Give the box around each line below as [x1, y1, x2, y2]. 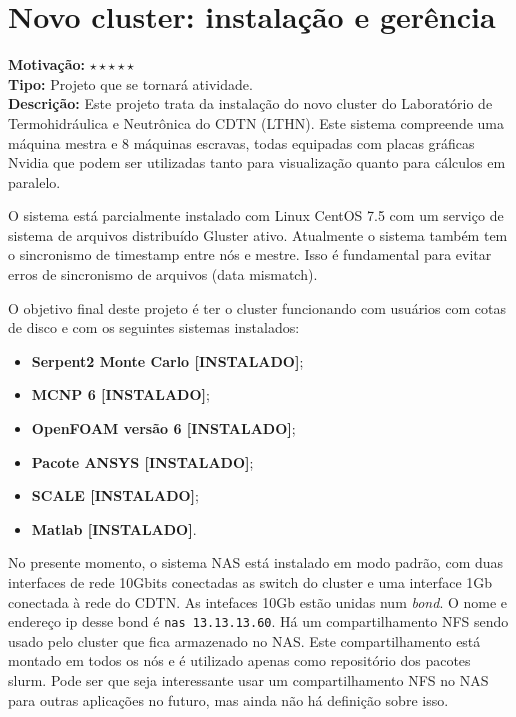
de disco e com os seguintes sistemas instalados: [8, 317, 300, 338]
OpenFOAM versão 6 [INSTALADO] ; [31, 418, 296, 439]
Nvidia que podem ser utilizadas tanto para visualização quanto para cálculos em [8, 152, 506, 173]
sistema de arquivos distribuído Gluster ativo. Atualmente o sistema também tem [8, 224, 508, 245]
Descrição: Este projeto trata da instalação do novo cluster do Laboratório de [8, 93, 493, 114]
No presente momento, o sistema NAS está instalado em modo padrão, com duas [8, 552, 504, 573]
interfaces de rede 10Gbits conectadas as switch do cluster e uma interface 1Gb [8, 572, 493, 592]
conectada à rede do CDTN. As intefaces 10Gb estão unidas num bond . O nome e [8, 591, 508, 612]
